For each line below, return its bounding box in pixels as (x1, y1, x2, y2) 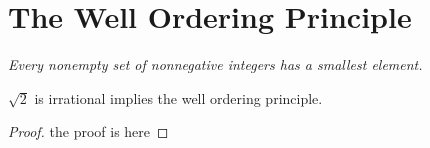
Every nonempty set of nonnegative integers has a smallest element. (8, 54, 423, 75)
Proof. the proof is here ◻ (8, 121, 169, 142)
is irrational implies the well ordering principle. (34, 87, 323, 108)
